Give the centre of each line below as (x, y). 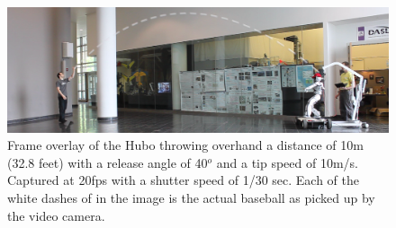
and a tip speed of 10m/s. (288, 162)
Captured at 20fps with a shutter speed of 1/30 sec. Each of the (184, 180)
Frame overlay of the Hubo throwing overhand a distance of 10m (185, 145)
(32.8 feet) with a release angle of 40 (108, 162)
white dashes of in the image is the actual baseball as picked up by (191, 197)
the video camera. (56, 215)
